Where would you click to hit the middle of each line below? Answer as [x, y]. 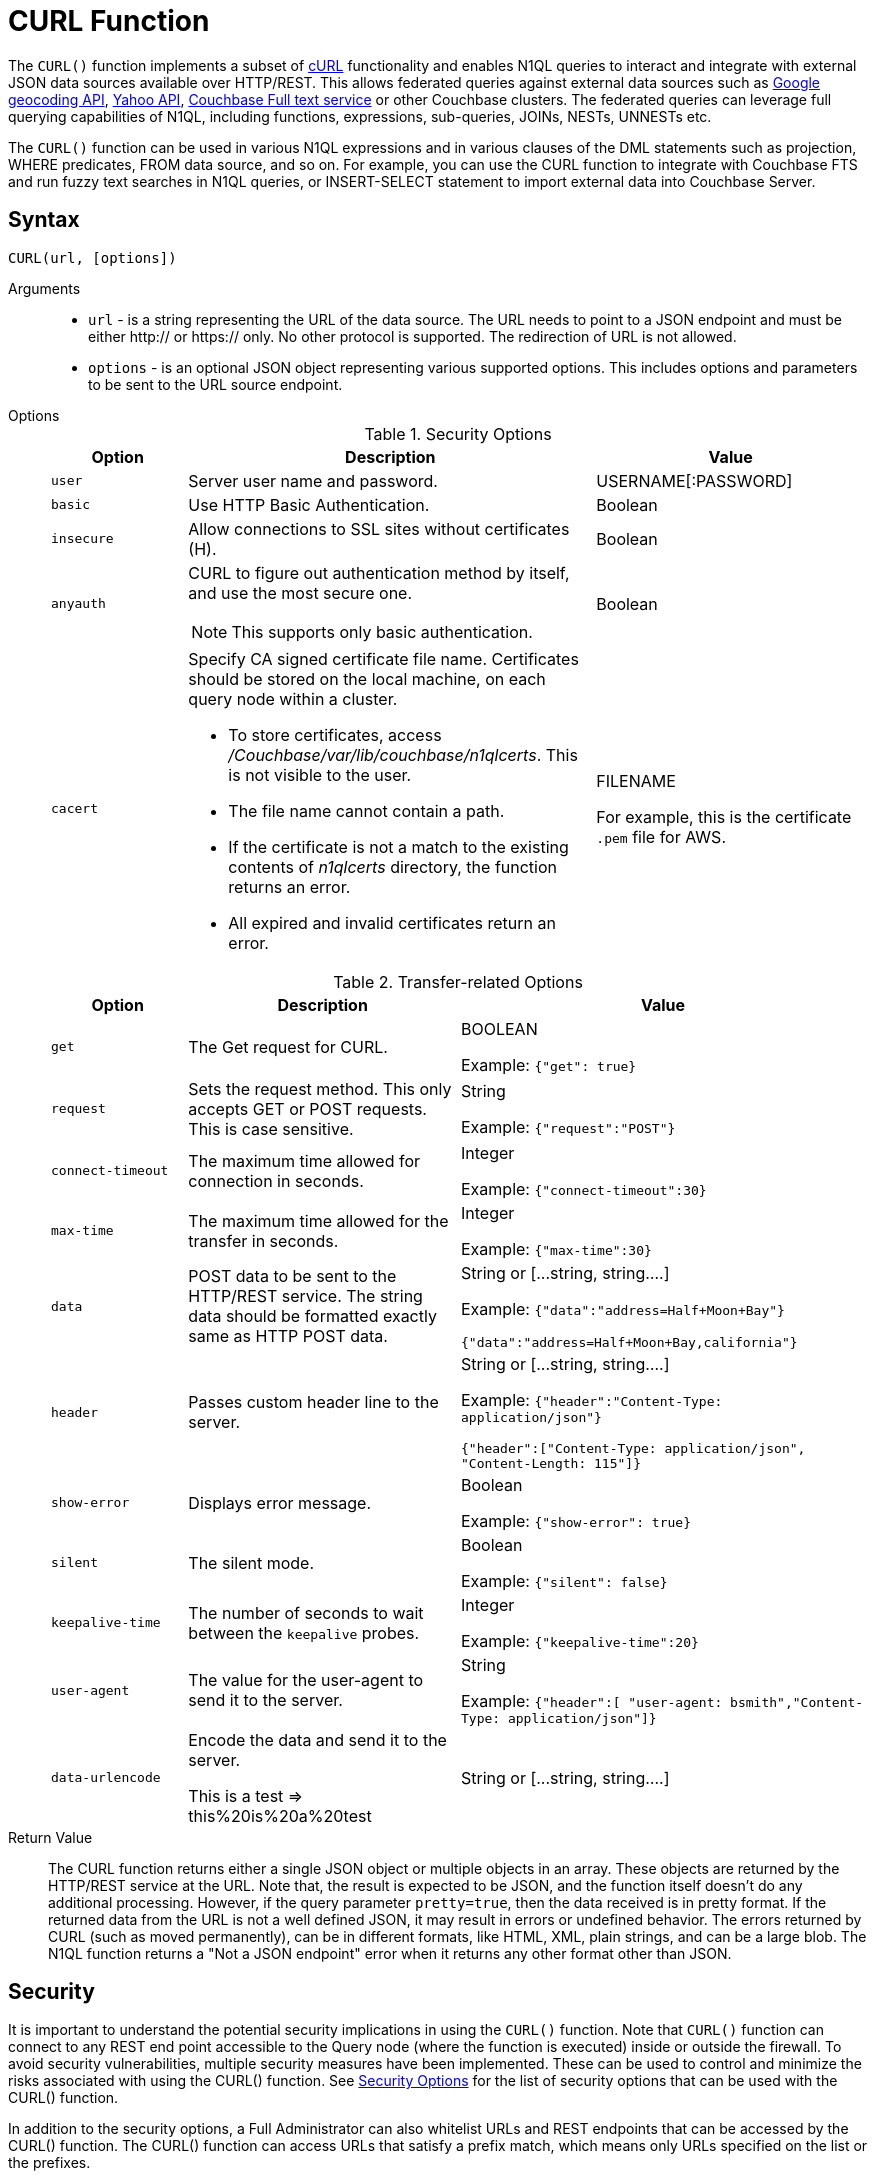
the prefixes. [49, 2163]
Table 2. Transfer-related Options [458, 981]
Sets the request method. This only [320, 1088]
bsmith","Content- [797, 1702]
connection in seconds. [276, 1180]
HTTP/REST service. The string [305, 1296]
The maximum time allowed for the [318, 1220]
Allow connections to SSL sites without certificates [379, 528]
